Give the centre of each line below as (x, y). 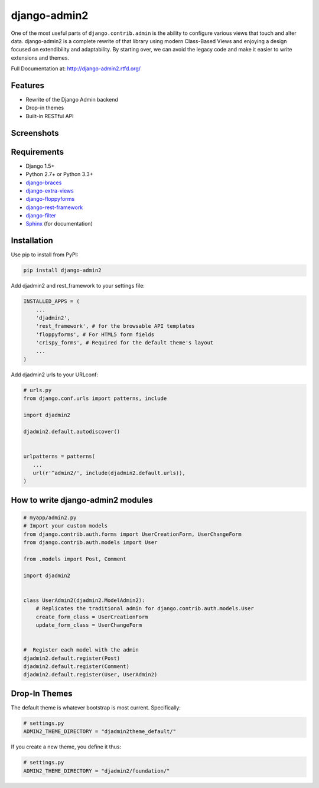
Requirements (38, 152)
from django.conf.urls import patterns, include (95, 398)
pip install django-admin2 (62, 271)
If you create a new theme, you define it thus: (66, 747)
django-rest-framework (54, 207)
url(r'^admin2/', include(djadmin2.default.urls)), (109, 473)
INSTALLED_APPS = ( (51, 302)
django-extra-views (50, 191)
